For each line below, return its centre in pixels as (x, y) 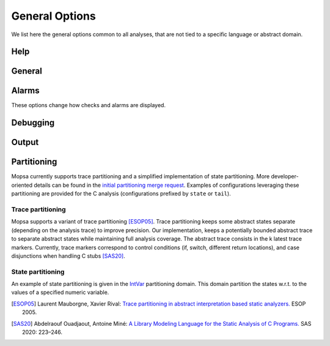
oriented (22, 185)
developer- (285, 176)
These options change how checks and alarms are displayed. (89, 105)
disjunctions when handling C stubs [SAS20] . (68, 256)
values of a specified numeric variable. (60, 292)
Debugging (33, 123)
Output (25, 142)
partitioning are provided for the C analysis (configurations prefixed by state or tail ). (121, 194)
